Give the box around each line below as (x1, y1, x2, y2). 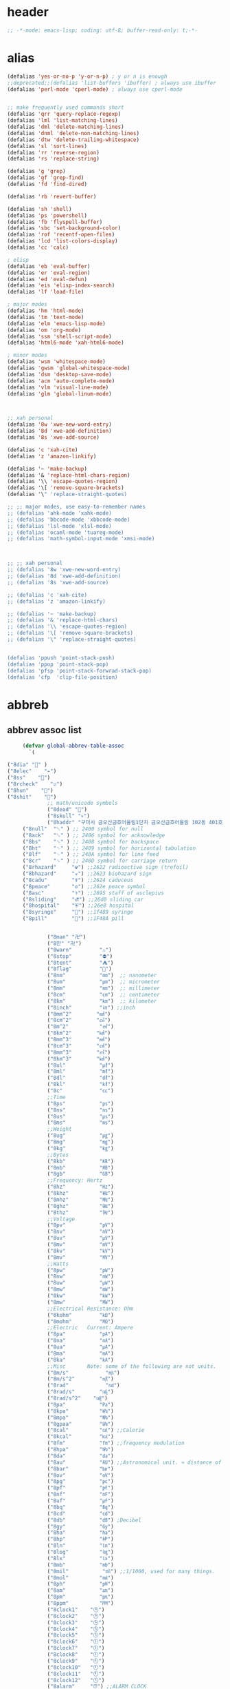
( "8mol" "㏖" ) (47, 1574, 115, 1581)
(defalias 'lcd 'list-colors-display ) (7, 238, 118, 245)
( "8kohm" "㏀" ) (47, 1311, 115, 1318)
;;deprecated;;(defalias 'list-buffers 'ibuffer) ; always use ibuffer (7, 79, 216, 86)
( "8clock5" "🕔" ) (47, 1632, 105, 1639)
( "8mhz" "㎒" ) (47, 1196, 115, 1203)
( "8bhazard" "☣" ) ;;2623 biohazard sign (22, 870, 152, 877)
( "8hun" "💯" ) (7, 787, 54, 794)
